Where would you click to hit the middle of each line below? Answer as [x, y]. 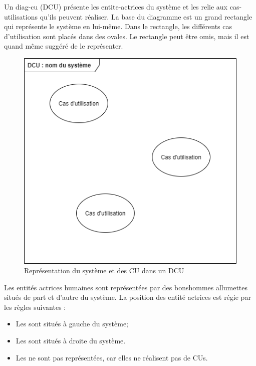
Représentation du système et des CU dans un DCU [104, 270]
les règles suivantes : [35, 307]
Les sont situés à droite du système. [71, 341]
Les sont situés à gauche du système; [72, 324]
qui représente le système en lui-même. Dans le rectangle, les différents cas [118, 26]
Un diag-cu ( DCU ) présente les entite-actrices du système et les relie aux [116, 7]
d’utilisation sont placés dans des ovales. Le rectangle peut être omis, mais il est [127, 36]
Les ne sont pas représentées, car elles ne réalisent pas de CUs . [112, 357]
